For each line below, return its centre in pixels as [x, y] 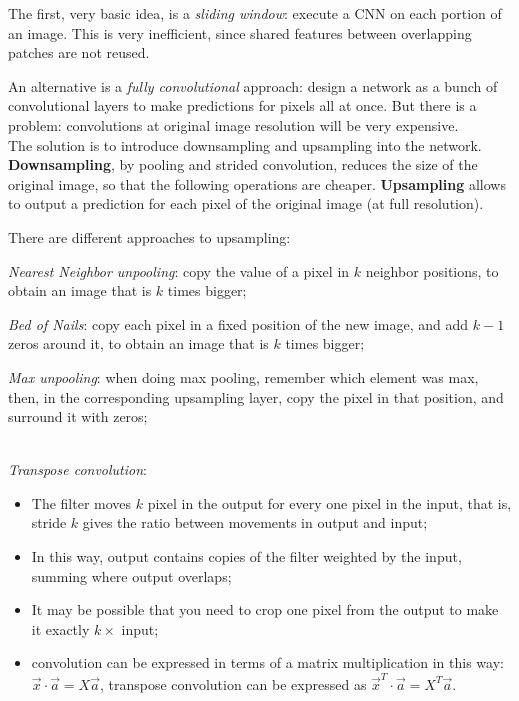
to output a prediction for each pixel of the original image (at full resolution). [246, 203]
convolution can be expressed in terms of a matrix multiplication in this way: [267, 662]
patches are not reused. [79, 52]
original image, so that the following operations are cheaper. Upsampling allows [257, 183]
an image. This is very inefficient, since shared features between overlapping [240, 32]
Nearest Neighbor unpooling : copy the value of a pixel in [179, 270]
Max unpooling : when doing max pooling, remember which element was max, [243, 376]
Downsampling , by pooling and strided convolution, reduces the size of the [243, 164]
